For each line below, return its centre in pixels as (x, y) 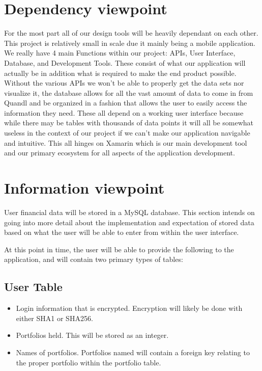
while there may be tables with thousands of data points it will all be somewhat (129, 123)
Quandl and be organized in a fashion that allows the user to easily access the (126, 103)
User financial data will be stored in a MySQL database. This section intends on (129, 212)
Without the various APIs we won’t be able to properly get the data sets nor (124, 83)
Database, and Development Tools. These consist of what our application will (125, 62)
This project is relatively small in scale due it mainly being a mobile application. (130, 43)
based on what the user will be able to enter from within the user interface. (122, 232)
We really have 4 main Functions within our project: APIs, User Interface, (120, 53)
